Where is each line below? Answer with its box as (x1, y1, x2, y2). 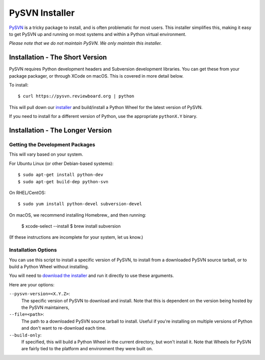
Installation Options (9, 247, 57, 253)
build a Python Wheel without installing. (9, 264, 89, 270)
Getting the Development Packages (9, 141, 96, 148)
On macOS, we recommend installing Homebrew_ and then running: (9, 212, 147, 218)
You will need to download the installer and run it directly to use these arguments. (9, 273, 174, 278)
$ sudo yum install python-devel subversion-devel (18, 201, 142, 207)
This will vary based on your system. (9, 151, 83, 157)
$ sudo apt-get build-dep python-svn (18, 179, 109, 184)
